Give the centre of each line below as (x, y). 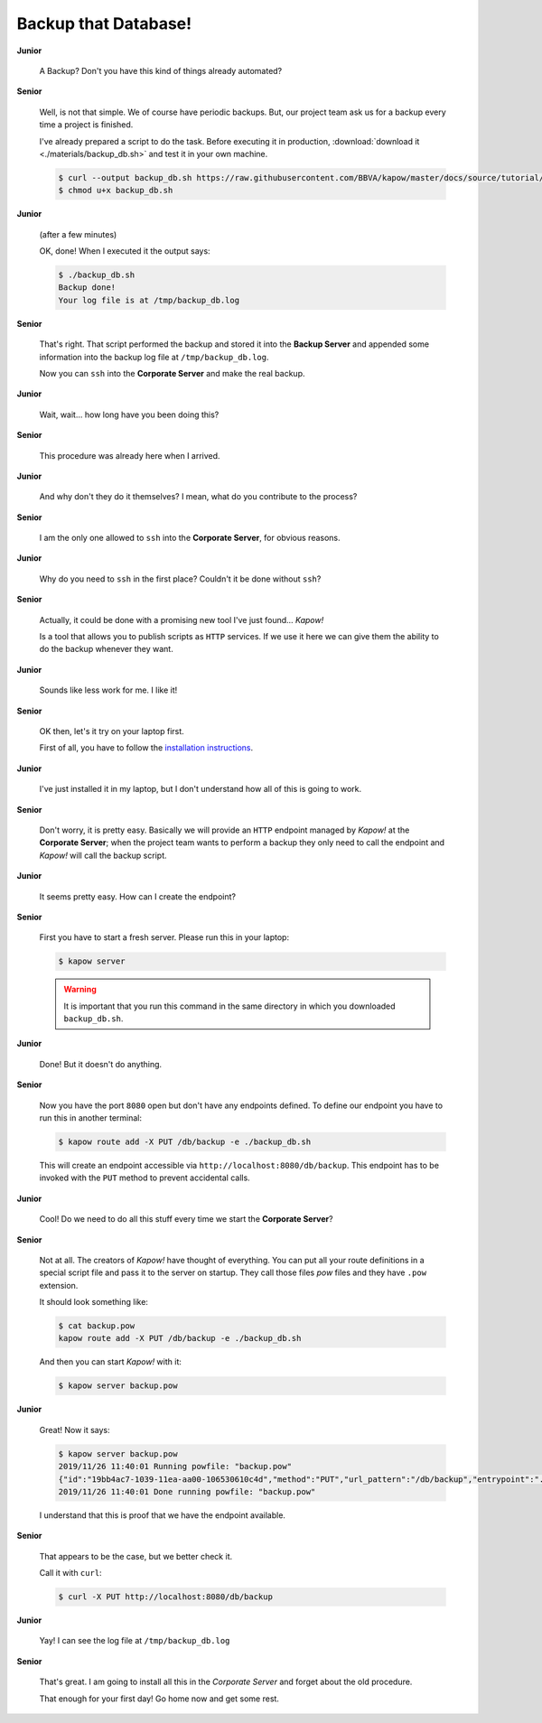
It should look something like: (94, 1302)
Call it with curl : (71, 1573)
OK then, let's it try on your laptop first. (112, 731)
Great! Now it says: (75, 1430)
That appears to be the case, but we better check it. (136, 1556)
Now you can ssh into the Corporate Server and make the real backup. (172, 373)
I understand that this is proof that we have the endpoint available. (163, 1515)
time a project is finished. (86, 125)
